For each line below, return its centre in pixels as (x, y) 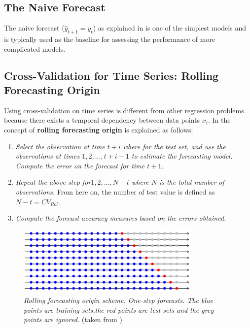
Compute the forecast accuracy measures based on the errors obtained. (121, 218)
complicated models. (35, 49)
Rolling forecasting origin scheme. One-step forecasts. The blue (119, 300)
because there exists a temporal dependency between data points (102, 120)
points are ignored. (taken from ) (73, 319)
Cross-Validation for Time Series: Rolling (111, 75)
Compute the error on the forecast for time (80, 165)
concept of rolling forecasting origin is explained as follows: (99, 129)
